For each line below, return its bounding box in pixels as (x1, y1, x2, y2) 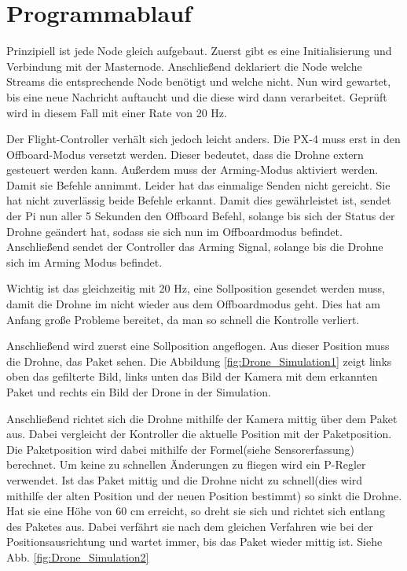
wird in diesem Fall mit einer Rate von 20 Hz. (6, 104, 227, 120)
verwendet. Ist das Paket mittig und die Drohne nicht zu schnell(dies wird (6, 471, 363, 488)
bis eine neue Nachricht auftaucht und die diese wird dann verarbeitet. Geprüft (6, 88, 387, 105)
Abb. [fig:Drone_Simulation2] (6, 548, 149, 565)
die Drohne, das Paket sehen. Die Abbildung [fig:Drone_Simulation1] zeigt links (6, 352, 392, 369)
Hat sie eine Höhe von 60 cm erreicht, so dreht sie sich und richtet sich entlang (6, 503, 385, 519)
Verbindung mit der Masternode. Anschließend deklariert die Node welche (6, 57, 362, 74)
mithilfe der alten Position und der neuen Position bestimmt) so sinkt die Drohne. (6, 487, 402, 503)
